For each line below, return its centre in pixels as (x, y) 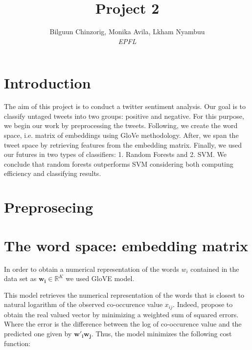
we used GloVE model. (100, 278)
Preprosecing (49, 207)
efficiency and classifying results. (53, 173)
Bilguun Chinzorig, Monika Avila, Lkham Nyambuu (127, 32)
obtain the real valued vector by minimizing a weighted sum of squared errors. (121, 314)
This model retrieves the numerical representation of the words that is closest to (124, 295)
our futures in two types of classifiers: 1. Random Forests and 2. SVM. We (115, 154)
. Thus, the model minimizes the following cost (161, 333)
